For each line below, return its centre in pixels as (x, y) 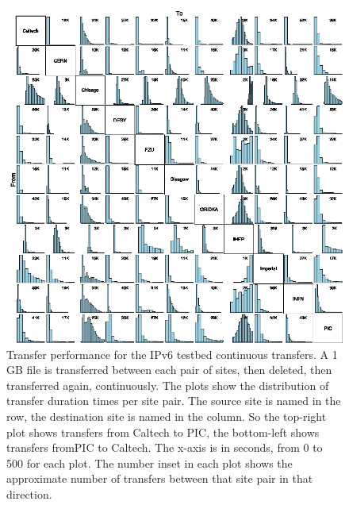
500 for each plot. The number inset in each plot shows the (150, 463)
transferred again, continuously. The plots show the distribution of (168, 385)
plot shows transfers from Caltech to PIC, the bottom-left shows (163, 432)
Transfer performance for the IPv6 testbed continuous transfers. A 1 (172, 354)
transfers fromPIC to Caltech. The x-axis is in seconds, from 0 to (165, 447)
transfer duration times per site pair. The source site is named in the (174, 401)
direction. (29, 493)
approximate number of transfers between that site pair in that (160, 478)
